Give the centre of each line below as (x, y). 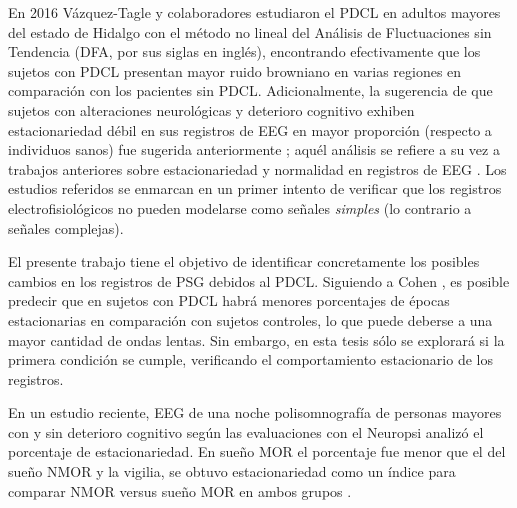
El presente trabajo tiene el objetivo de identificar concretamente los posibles (244, 261)
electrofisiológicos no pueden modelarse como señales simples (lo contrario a (240, 207)
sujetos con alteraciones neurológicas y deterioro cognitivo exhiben (211, 109)
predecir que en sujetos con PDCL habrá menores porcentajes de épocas (229, 300)
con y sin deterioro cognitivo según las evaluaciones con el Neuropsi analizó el (246, 431)
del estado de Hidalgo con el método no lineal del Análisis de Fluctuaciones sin (250, 31)
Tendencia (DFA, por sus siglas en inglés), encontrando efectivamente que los (244, 51)
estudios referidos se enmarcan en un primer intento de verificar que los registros (255, 188)
